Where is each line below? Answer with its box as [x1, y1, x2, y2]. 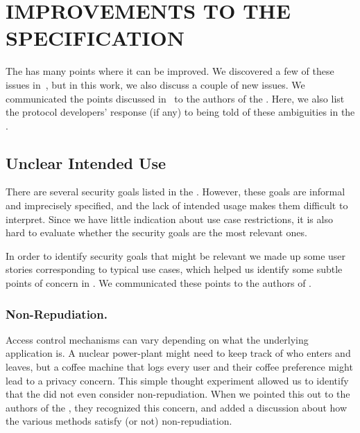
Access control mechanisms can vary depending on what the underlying [6, 332, 309, 346]
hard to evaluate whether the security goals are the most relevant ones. [6, 225, 307, 240]
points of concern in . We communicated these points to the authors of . [6, 276, 311, 290]
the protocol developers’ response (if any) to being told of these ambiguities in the [6, 105, 355, 119]
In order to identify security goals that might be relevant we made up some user [6, 248, 346, 263]
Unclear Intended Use [6, 152, 166, 173]
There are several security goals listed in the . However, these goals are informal [6, 184, 345, 199]
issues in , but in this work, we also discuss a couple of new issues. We [6, 77, 305, 91]
